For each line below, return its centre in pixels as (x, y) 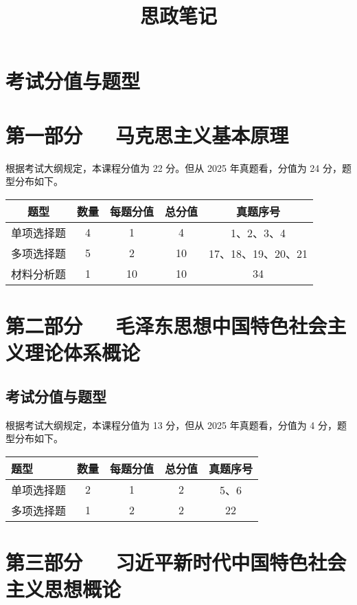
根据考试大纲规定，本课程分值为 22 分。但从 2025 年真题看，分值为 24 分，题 (178, 167)
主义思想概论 (64, 589)
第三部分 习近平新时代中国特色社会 (176, 562)
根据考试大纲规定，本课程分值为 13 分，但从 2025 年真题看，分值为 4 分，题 (176, 425)
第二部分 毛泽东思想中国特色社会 (166, 326)
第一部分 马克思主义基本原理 (147, 134)
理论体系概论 (83, 352)
